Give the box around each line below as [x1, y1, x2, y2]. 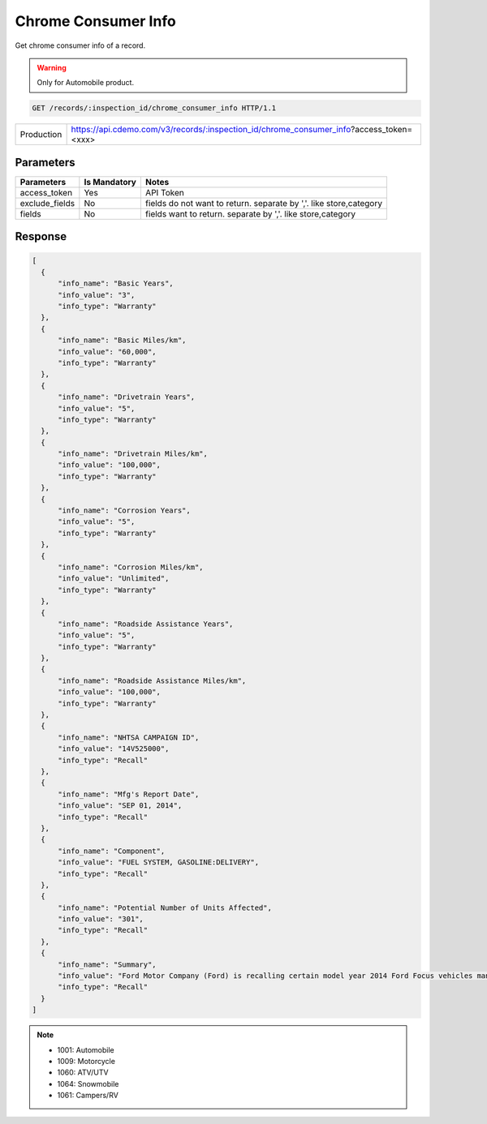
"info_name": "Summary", [58, 959, 157, 969]
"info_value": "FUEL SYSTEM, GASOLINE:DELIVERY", [58, 858, 260, 867]
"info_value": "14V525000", [58, 744, 170, 753]
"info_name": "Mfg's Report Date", [58, 789, 200, 799]
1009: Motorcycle [57, 1056, 115, 1066]
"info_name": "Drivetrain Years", [58, 393, 195, 401]
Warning [37, 62, 67, 72]
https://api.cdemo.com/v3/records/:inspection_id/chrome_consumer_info [71, 124, 351, 135]
